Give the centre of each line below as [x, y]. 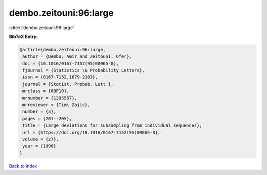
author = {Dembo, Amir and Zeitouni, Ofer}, [77, 56]
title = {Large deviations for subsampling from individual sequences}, [112, 125]
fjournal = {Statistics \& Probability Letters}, [84, 70]
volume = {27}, [41, 139]
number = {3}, [39, 112]
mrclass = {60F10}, [46, 91]
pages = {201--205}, [47, 119]
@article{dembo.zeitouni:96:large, [63, 50]
